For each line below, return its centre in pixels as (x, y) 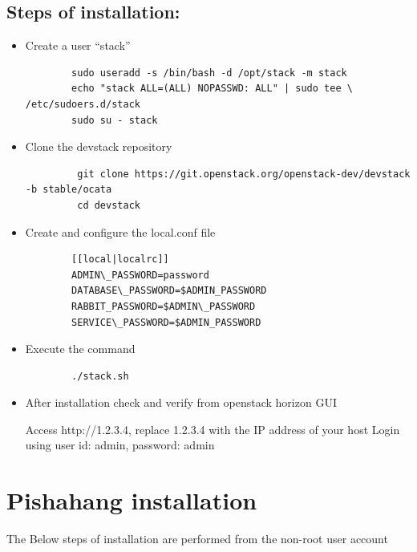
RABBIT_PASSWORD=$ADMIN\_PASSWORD (164, 306)
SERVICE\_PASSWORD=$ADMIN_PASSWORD (166, 322)
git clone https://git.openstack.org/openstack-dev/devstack (244, 174)
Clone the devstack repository (99, 146)
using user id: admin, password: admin (120, 445)
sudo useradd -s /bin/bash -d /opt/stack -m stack (209, 73)
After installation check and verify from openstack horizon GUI (181, 402)
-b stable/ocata (69, 190)
